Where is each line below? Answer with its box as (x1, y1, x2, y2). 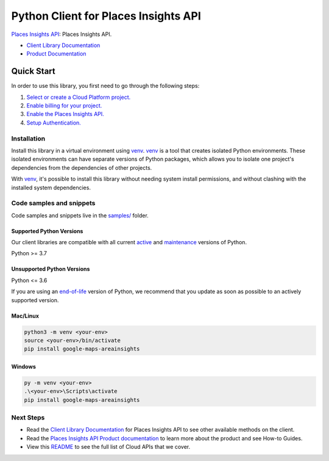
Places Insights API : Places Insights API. (11, 31, 112, 38)
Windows (11, 363, 36, 370)
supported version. (11, 296, 59, 303)
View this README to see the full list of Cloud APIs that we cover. (26, 443, 191, 451)
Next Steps (11, 413, 45, 422)
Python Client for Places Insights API (11, 9, 201, 23)
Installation (11, 134, 46, 143)
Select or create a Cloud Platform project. (26, 93, 131, 101)
